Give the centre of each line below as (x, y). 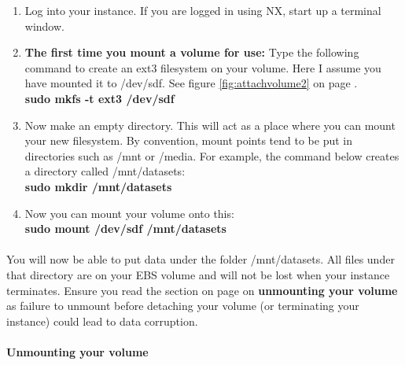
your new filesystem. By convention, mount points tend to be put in (188, 140)
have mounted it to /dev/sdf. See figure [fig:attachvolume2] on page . (191, 83)
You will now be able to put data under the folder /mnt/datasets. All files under (201, 259)
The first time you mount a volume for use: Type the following (192, 52)
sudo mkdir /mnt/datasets (98, 186)
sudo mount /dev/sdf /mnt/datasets (125, 229)
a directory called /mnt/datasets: (105, 171)
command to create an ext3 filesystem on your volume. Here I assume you (203, 67)
